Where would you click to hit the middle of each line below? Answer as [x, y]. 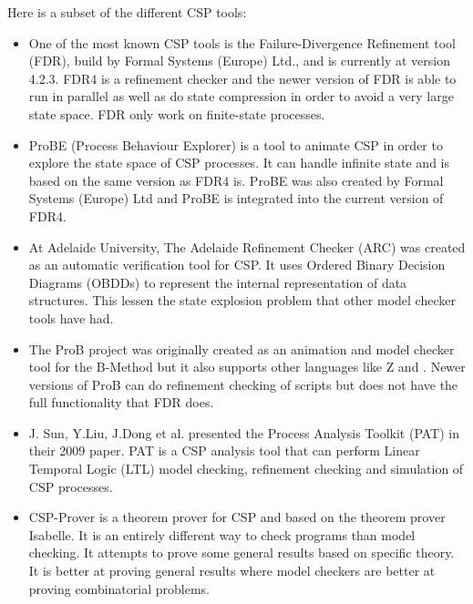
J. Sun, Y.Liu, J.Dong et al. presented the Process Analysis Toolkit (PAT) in [244, 432]
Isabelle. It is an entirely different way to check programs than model [222, 534]
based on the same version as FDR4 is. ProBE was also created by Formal [236, 180]
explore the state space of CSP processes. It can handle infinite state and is [239, 163]
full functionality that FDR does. [121, 402]
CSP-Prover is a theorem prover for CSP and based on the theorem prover [237, 517]
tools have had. [71, 317]
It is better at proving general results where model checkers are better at [232, 571]
